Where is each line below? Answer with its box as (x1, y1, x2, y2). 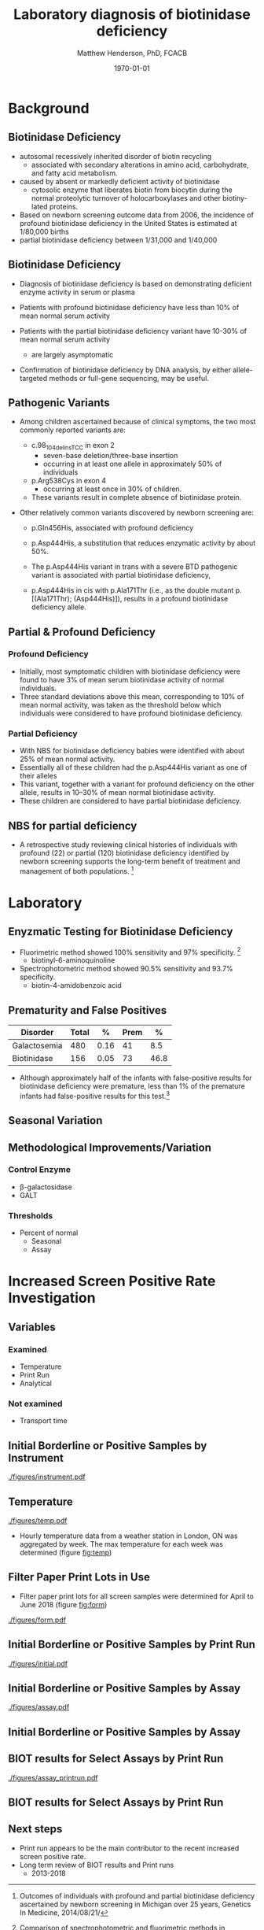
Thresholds (8, 1210, 53, 1221)
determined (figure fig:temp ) (19, 1547, 112, 1557)
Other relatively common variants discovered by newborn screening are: (19, 508, 254, 517)
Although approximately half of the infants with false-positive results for (19, 1073, 253, 1083)
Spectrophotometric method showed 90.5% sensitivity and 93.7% (19, 964, 233, 974)
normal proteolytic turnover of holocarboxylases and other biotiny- (31, 193, 247, 202)
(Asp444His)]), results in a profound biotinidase (73, 594, 229, 604)
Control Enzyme (8, 1164, 71, 1175)
